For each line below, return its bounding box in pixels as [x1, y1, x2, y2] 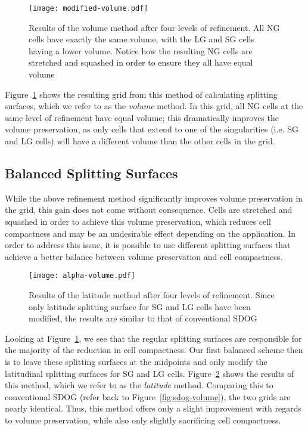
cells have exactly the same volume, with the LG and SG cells [29, 33, 254, 45]
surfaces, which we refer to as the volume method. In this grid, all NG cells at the [5, 100, 303, 112]
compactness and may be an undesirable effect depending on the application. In [5, 227, 295, 239]
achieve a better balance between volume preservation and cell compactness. [5, 250, 283, 262]
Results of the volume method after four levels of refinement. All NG [29, 21, 280, 33]
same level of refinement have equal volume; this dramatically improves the [5, 111, 279, 123]
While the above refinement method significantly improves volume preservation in [5, 191, 303, 204]
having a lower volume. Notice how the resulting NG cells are [29, 44, 253, 57]
